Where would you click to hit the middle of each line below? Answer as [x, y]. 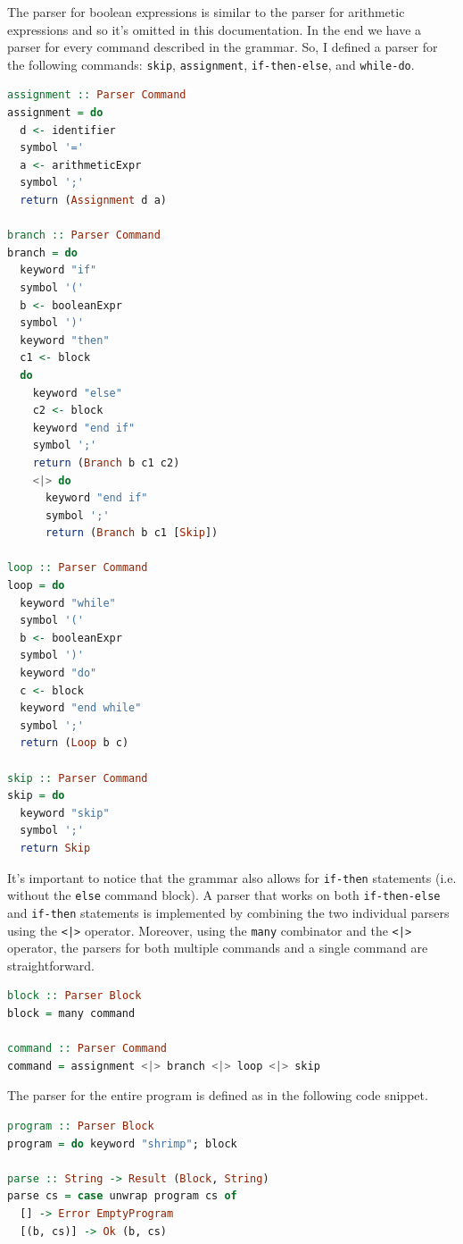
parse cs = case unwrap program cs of [122, 1196]
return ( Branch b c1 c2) [106, 462]
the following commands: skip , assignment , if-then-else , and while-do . [211, 64]
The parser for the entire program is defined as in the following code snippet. [218, 1095]
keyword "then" [65, 340]
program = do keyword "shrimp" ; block [122, 1143]
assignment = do [55, 113]
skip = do [36, 796]
